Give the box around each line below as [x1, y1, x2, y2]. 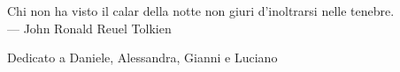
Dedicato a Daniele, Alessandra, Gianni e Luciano [7, 48, 278, 67]
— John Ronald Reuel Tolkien [7, 18, 172, 37]
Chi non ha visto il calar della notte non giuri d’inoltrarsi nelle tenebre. [7, 2, 395, 19]
